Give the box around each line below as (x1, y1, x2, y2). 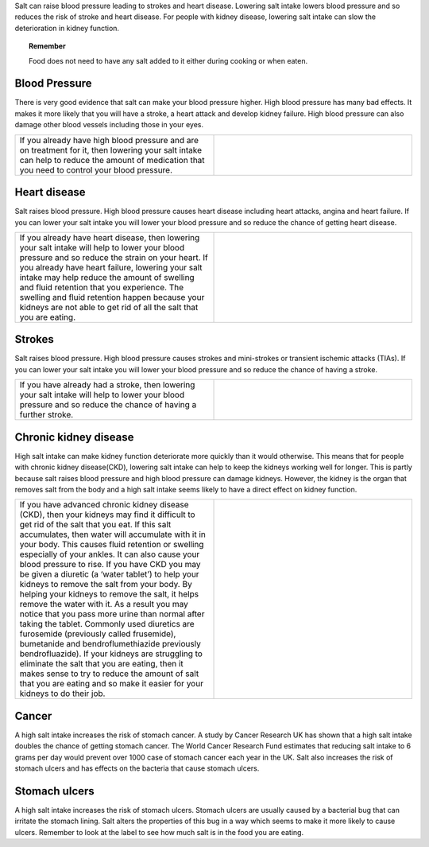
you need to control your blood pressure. (19, 164, 173, 175)
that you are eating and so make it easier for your (19, 678, 204, 690)
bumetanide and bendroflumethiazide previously (19, 639, 202, 650)
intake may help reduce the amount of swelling (19, 271, 195, 282)
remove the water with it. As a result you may (19, 599, 188, 610)
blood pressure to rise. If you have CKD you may (19, 559, 201, 570)
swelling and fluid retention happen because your (19, 291, 205, 302)
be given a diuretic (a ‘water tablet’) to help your (19, 569, 199, 580)
